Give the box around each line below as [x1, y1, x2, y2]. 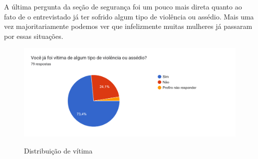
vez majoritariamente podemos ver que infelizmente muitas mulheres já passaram [4, 21, 253, 31]
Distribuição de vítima [24, 145, 93, 156]
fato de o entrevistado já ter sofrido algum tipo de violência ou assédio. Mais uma [4, 11, 254, 21]
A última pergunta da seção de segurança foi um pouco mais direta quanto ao [4, 1, 242, 11]
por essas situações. [4, 30, 63, 41]
